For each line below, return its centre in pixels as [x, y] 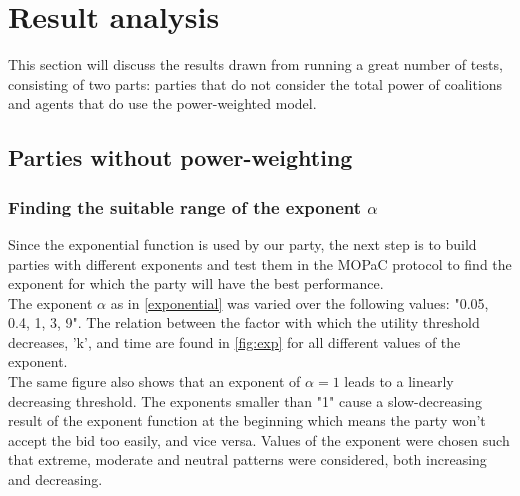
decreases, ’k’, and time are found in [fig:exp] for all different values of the [234, 341]
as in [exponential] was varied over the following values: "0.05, [299, 302]
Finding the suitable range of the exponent [185, 206]
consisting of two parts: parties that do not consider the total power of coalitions [255, 83]
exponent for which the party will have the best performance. [196, 283]
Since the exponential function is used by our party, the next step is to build [242, 243]
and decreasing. [55, 479]
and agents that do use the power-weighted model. [162, 103]
